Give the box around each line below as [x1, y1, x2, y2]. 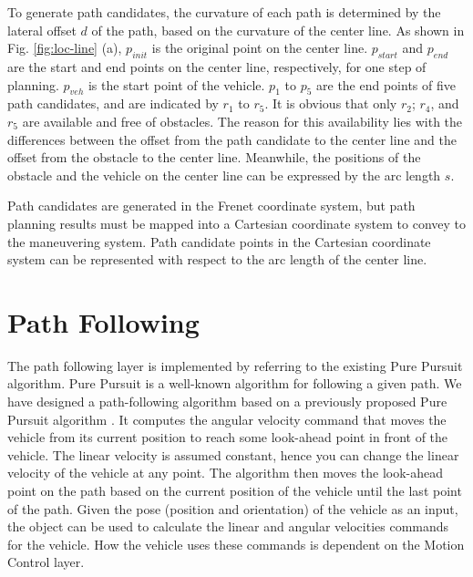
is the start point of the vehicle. [87, 75, 265, 94]
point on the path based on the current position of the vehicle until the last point [7, 481, 462, 500]
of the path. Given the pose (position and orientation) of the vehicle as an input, [7, 499, 458, 518]
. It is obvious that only [264, 94, 397, 113]
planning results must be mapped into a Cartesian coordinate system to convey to [7, 213, 467, 232]
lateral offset [7, 20, 77, 39]
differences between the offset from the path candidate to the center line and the [7, 129, 457, 149]
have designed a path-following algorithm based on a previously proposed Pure [7, 392, 447, 411]
